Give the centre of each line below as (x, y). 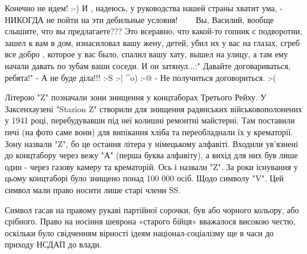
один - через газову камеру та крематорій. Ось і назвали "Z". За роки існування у (151, 166)
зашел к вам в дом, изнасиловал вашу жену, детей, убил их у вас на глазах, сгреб (152, 42)
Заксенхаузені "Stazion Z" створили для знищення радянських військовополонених (153, 108)
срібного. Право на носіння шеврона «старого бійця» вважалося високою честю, (150, 221)
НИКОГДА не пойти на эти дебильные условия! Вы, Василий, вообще (139, 19)
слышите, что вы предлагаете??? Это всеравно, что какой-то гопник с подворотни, (153, 31)
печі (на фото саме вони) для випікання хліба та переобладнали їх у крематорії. (149, 131)
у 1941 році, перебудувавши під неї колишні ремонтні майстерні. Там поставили (150, 120)
